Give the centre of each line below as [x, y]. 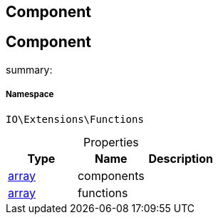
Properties [111, 142]
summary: [29, 69]
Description [181, 158]
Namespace [30, 95]
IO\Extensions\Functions [75, 119]
